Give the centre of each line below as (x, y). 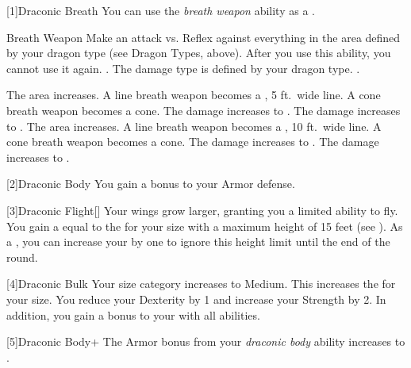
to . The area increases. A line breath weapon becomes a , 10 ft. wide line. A (194, 126)
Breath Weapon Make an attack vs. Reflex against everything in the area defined (204, 37)
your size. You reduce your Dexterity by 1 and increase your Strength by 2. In (196, 299)
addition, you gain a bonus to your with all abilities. (133, 314)
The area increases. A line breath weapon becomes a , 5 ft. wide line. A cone (194, 95)
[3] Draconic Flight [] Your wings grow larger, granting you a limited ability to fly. (202, 210)
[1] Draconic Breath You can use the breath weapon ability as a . (161, 10)
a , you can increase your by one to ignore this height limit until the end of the (198, 241)
